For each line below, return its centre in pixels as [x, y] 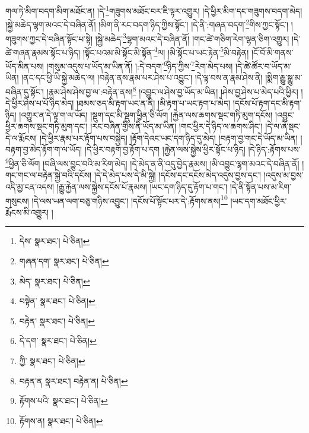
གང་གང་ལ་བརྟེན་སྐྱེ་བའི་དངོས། [49, 175]
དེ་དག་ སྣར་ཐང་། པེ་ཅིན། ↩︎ [58, 341]
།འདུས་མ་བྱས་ [283, 175]
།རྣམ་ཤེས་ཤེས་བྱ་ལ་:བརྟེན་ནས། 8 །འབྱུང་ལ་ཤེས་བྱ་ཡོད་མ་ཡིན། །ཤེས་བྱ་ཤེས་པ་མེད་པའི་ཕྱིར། [172, 90]
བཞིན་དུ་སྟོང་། [25, 91]
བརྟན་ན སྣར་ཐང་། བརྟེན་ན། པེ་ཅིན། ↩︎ [74, 380]
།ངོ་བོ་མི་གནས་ [272, 52]
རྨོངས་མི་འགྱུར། [27, 212]
